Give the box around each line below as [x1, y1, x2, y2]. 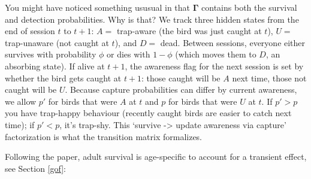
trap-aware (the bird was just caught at [116, 25, 262, 37]
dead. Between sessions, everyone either [160, 36, 306, 48]
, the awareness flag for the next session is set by [125, 59, 304, 72]
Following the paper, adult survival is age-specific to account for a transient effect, [5, 150, 307, 163]
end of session [5, 25, 55, 37]
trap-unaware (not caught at [5, 36, 109, 48]
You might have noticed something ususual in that [5, 1, 191, 13]
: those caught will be [141, 71, 221, 84]
